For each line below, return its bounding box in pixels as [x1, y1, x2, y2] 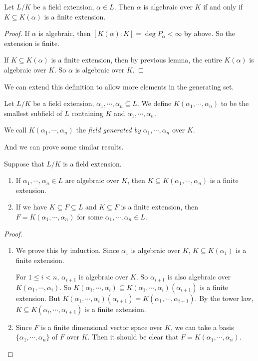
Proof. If [4, 28, 29, 38]
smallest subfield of [4, 107, 62, 118]
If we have [15, 201, 47, 212]
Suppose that [4, 158, 44, 168]
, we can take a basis [170, 321, 234, 332]
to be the [221, 98, 249, 108]
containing [71, 107, 103, 118]
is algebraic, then [38, 28, 91, 38]
